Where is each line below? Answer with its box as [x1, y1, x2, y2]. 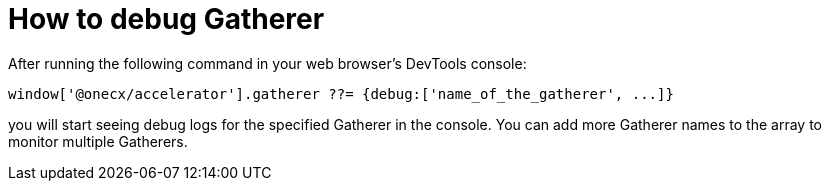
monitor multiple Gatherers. [8, 132, 188, 150]
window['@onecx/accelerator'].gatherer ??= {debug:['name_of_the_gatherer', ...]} [8, 85, 674, 102]
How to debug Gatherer [8, 2, 325, 36]
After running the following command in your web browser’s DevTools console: [8, 54, 527, 72]
